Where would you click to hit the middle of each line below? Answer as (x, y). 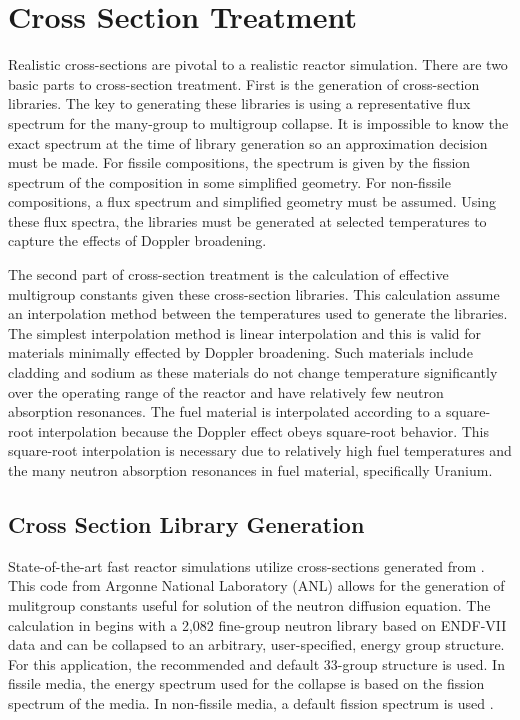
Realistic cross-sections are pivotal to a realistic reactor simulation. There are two (258, 64)
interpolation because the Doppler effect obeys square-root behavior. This (263, 430)
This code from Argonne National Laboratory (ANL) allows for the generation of (256, 585)
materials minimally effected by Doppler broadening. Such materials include (240, 352)
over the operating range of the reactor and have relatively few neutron (226, 391)
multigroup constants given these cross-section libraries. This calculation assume (254, 293)
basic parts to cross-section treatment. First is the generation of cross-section (244, 83)
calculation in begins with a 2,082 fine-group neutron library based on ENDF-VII (257, 624)
